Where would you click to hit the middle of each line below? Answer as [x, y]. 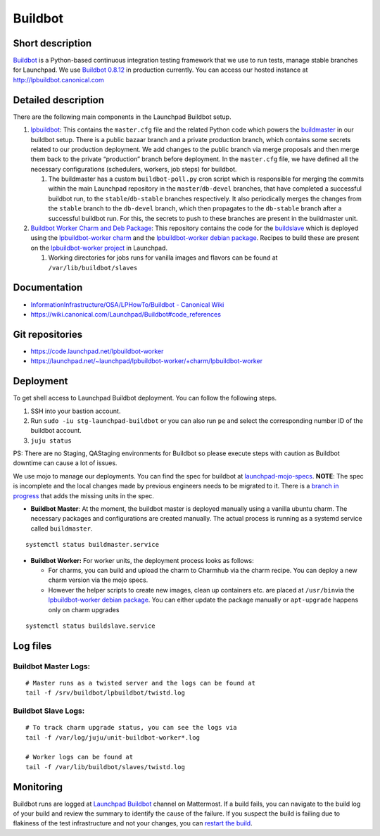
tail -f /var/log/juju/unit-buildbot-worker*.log [113, 737]
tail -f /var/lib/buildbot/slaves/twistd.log [106, 767]
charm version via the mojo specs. [98, 580]
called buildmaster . [62, 528]
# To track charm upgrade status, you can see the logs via [131, 728]
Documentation [48, 287]
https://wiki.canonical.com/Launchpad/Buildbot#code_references [126, 314]
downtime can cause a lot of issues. [65, 463]
